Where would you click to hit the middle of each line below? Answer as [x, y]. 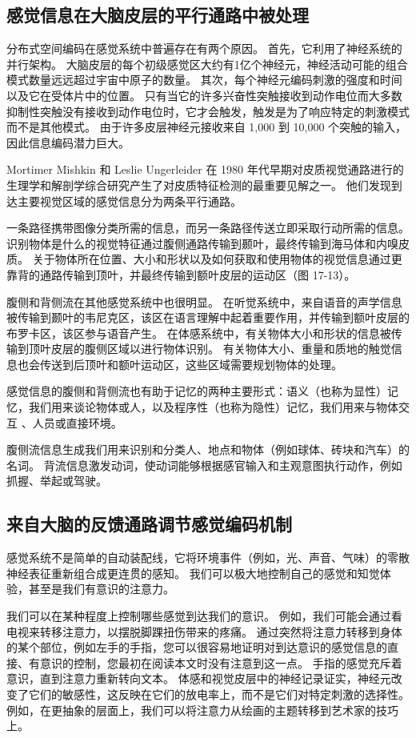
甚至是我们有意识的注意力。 [101, 589]
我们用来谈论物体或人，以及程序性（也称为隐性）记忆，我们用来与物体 [213, 407]
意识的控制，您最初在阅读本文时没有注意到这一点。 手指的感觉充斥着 [221, 662]
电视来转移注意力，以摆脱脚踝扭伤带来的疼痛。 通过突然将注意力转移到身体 [204, 631]
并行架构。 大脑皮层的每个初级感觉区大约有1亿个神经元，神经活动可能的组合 [207, 64]
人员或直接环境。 [77, 422]
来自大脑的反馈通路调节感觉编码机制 [149, 524]
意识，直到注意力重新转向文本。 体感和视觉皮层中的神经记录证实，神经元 [199, 678]
